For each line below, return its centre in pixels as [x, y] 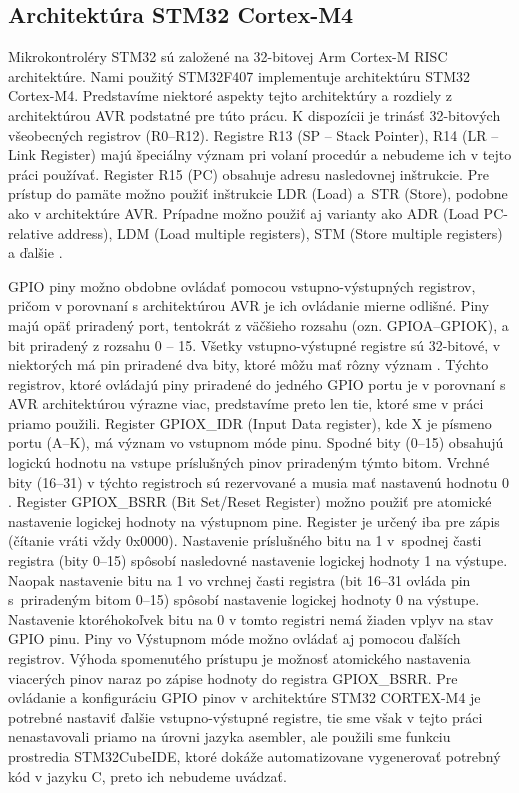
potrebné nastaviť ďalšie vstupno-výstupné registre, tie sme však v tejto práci [245, 716]
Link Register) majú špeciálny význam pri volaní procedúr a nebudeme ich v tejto [260, 154]
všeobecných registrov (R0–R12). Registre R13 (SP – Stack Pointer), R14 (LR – [253, 134]
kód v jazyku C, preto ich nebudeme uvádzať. [147, 775]
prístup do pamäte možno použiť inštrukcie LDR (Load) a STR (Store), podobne [258, 193]
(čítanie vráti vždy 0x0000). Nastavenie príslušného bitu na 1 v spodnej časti [245, 540]
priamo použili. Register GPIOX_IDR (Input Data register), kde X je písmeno [250, 422]
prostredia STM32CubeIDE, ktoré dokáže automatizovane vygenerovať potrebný [254, 755]
